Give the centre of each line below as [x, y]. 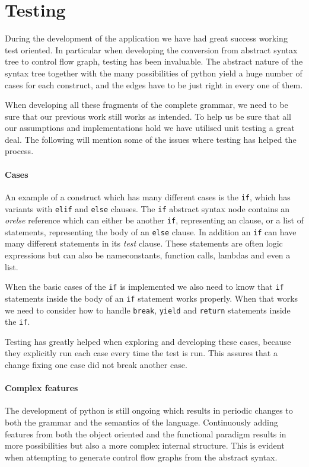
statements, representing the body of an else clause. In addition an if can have [151, 231]
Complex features [42, 388]
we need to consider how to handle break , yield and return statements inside [148, 310]
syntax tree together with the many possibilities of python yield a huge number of [154, 73]
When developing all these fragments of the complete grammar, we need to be [146, 105]
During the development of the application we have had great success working [146, 38]
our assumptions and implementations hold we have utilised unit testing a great [150, 128]
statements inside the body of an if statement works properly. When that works [152, 298]
